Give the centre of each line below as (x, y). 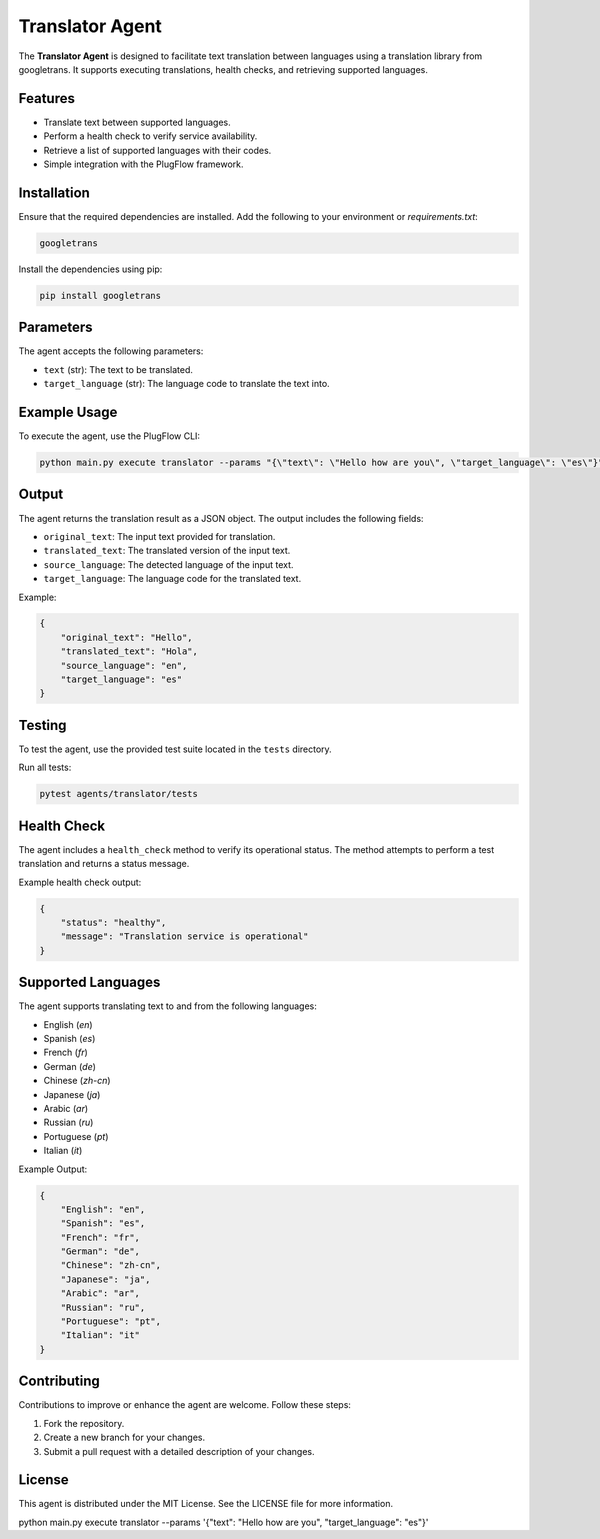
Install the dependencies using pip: (90, 269)
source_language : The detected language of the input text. (168, 564)
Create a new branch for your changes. (124, 1437)
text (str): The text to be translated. (118, 369)
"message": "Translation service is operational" (184, 936)
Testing (42, 725)
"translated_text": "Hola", (129, 651)
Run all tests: (45, 767)
